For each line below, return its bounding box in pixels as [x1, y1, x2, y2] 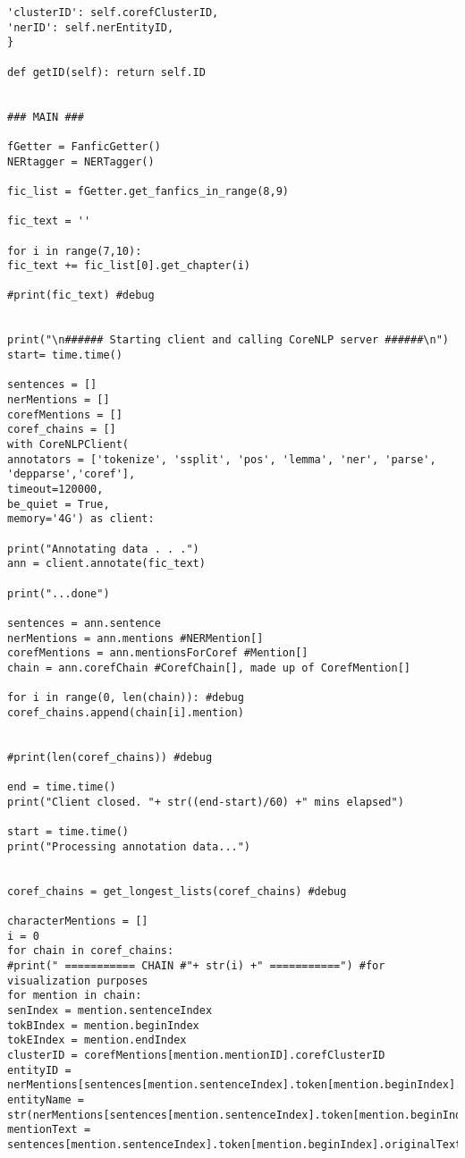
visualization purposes [7, 974, 148, 987]
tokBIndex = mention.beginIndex [7, 1019, 199, 1032]
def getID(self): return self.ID [7, 65, 206, 79]
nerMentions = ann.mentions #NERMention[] [7, 631, 264, 645]
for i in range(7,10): [7, 244, 142, 258]
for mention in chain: [7, 989, 142, 1002]
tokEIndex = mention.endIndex [7, 1034, 187, 1047]
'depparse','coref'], [7, 468, 136, 481]
